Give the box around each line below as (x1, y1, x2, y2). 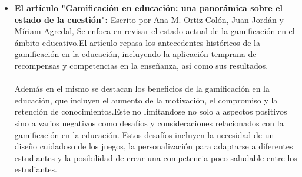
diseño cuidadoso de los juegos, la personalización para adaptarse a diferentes (14, 140, 293, 152)
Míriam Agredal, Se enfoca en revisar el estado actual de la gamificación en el (14, 25, 295, 37)
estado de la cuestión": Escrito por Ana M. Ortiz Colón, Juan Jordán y (14, 13, 284, 25)
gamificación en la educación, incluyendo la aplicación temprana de (14, 48, 257, 60)
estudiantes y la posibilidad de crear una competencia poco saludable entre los (14, 151, 297, 163)
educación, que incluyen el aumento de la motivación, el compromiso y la (14, 93, 278, 106)
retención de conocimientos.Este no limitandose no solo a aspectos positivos (14, 105, 287, 118)
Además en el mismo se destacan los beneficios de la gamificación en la (14, 82, 270, 95)
